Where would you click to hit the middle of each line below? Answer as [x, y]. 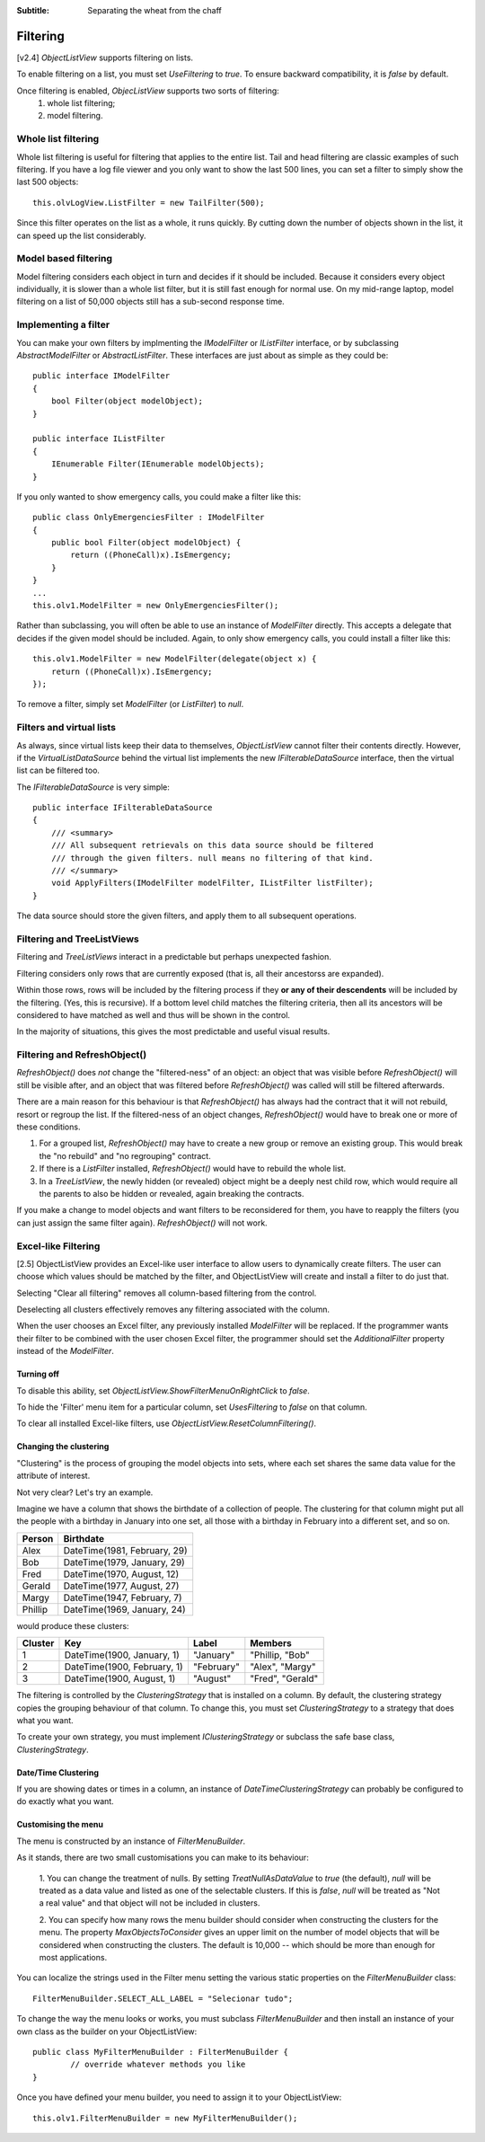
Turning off [38, 1374]
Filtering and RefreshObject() [82, 1055]
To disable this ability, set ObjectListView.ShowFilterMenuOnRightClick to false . [163, 1390]
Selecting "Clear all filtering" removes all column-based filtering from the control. [167, 1293]
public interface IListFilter [99, 439]
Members [271, 1643]
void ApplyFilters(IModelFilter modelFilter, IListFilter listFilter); [212, 883]
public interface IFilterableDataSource [123, 808]
